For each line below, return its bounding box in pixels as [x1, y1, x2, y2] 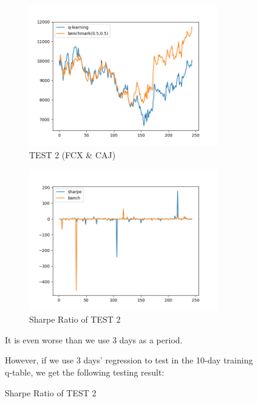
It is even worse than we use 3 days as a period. [5, 333, 183, 346]
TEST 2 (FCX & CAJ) [29, 148, 116, 161]
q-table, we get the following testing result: [5, 365, 165, 378]
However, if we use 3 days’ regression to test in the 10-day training [5, 354, 253, 366]
